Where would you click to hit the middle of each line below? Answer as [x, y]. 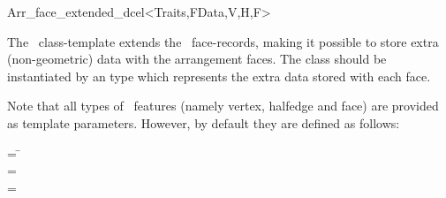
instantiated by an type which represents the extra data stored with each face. [219, 76]
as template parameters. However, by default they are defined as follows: [204, 122]
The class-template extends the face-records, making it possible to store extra [223, 41]
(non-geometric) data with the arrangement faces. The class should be [197, 59]
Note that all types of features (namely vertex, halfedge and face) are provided [223, 106]
